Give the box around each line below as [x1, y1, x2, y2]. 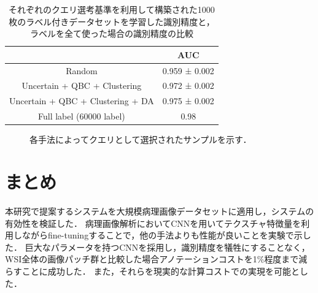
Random [66, 64, 98, 77]
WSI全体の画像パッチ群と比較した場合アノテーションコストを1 [5, 253, 257, 265]
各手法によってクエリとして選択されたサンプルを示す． [29, 133, 252, 146]
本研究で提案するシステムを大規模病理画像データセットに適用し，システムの [5, 204, 314, 217]
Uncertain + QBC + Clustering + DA [9, 94, 154, 107]
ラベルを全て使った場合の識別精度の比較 [29, 27, 193, 40]
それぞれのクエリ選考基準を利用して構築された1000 [9, 3, 215, 15]
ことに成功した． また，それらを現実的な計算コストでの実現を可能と [21, 264, 300, 277]
